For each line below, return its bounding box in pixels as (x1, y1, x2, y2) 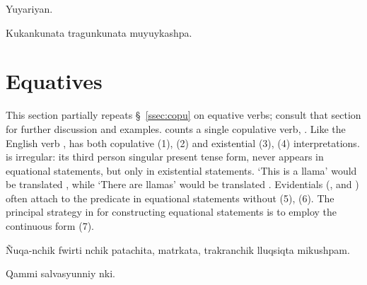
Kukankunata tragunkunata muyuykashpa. (6, 25, 192, 40)
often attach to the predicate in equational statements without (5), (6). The (6, 190, 334, 205)
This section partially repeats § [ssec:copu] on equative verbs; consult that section (6, 107, 361, 122)
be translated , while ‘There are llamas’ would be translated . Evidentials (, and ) (6, 177, 359, 192)
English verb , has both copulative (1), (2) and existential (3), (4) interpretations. (6, 135, 360, 150)
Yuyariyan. (6, 1, 53, 16)
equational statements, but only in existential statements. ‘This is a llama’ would (6, 163, 357, 178)
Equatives (6, 66, 103, 95)
